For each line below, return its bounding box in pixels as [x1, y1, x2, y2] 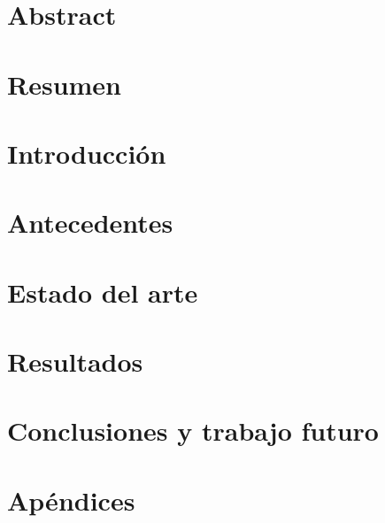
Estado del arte [7, 273, 198, 310]
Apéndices [7, 481, 135, 518]
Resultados [7, 343, 143, 380]
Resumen [7, 65, 121, 102]
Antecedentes [7, 204, 173, 241]
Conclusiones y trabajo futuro [7, 412, 379, 449]
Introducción [7, 135, 166, 171]
